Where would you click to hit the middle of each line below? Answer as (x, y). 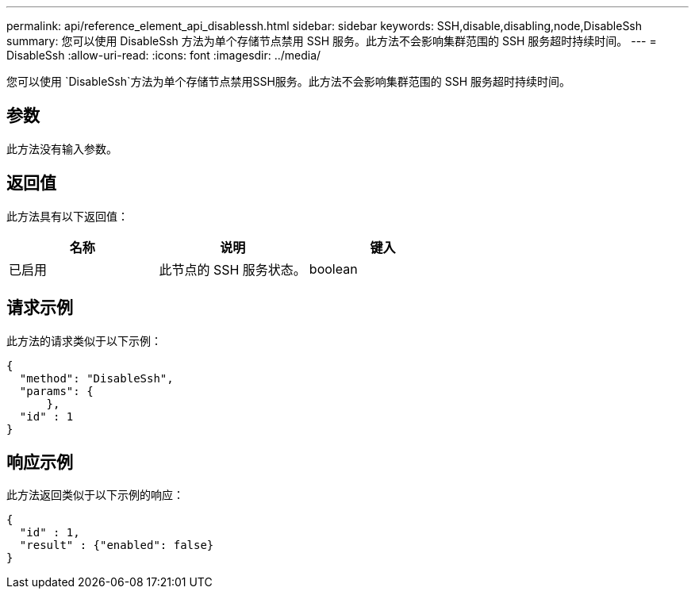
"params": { (56, 391)
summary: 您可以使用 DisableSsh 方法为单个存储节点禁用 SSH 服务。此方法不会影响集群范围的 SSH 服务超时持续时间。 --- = (332, 41)
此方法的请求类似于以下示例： (84, 340)
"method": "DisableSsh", (96, 378)
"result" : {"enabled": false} (117, 545)
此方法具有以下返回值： (67, 216)
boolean (333, 269)
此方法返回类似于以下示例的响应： (95, 495)
